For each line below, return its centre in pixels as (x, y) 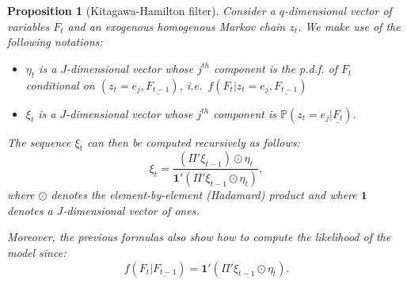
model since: (37, 253)
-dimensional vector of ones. (131, 210)
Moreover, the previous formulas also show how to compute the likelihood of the (199, 237)
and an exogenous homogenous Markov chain (177, 26)
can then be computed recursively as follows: (194, 142)
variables (29, 26)
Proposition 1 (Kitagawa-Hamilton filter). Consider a (141, 10)
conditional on (60, 84)
